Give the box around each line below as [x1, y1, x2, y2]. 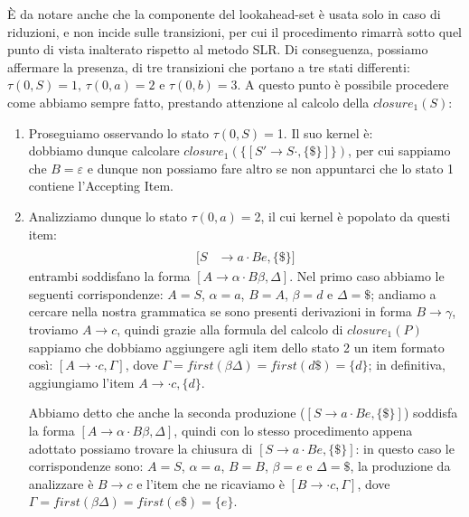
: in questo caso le [355, 438, 455, 457]
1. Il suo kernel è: [277, 123, 373, 142]
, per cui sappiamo [348, 141, 451, 160]
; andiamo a [371, 284, 436, 303]
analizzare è [28, 474, 94, 493]
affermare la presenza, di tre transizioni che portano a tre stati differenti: [7, 57, 410, 76]
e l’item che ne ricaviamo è [136, 474, 285, 493]
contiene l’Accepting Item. [28, 176, 174, 195]
